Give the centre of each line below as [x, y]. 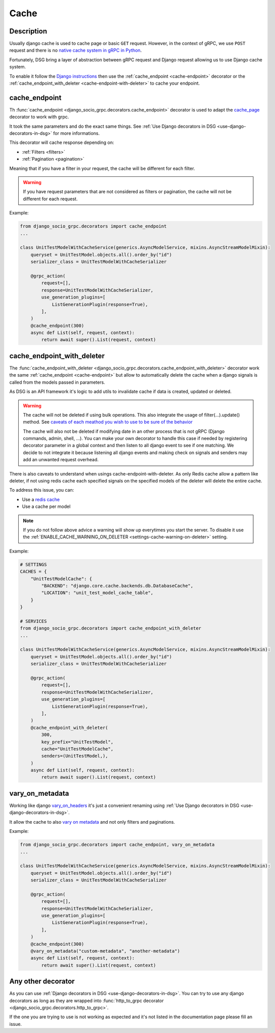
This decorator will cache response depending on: [62, 142]
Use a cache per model [46, 506]
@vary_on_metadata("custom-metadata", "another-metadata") [105, 951]
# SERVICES [33, 621]
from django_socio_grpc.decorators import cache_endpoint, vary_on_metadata [117, 845]
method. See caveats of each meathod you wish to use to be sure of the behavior [108, 422]
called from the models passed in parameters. [57, 382]
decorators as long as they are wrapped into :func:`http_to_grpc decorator [86, 1001]
